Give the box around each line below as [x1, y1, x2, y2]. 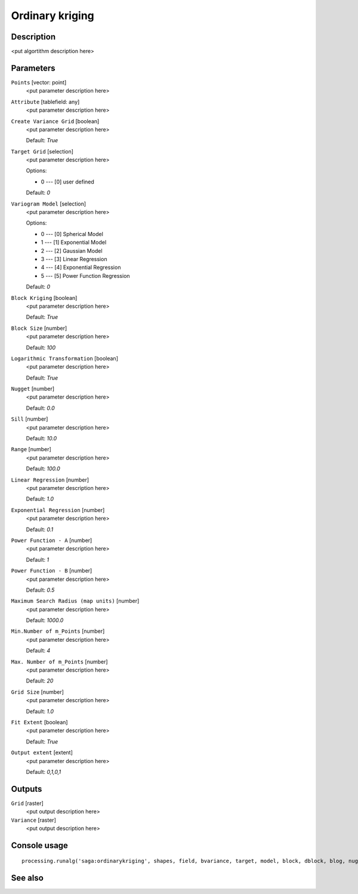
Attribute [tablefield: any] [11, 98, 80, 105]
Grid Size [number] [11, 688, 64, 696]
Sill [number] [11, 415, 48, 422]
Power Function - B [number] [11, 567, 92, 574]
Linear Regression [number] [11, 476, 89, 483]
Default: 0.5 [26, 586, 55, 593]
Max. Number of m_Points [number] [11, 658, 108, 665]
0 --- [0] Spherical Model [41, 230, 104, 237]
